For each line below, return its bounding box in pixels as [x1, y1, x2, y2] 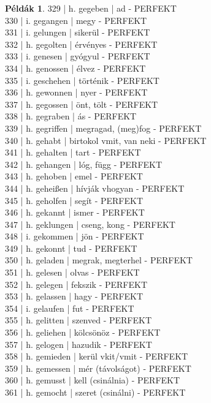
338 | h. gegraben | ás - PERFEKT [5, 110, 137, 122]
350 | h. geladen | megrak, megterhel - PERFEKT [5, 254, 193, 266]
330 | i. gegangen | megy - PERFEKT [5, 13, 147, 26]
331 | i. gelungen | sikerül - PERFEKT [5, 26, 150, 39]
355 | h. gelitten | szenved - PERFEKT [5, 314, 152, 326]
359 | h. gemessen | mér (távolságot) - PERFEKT [5, 361, 191, 374]
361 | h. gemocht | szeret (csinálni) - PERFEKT [5, 386, 186, 398]
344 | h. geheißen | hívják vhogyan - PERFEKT [5, 181, 185, 194]
